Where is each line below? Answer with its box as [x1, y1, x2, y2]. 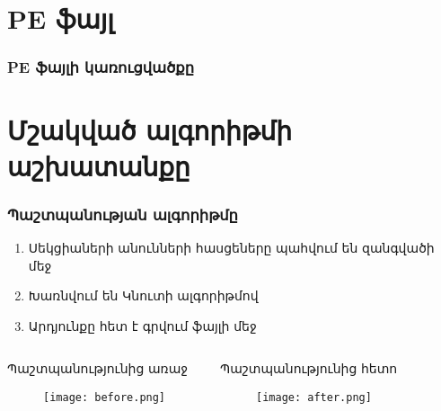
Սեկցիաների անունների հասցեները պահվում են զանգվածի [28, 238, 435, 256]
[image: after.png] [256, 390, 372, 404]
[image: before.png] [43, 390, 166, 404]
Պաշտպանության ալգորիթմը [7, 202, 238, 225]
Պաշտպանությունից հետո [220, 359, 398, 378]
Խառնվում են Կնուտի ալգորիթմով [28, 286, 259, 305]
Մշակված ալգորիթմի [7, 112, 293, 148]
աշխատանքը [7, 147, 190, 183]
